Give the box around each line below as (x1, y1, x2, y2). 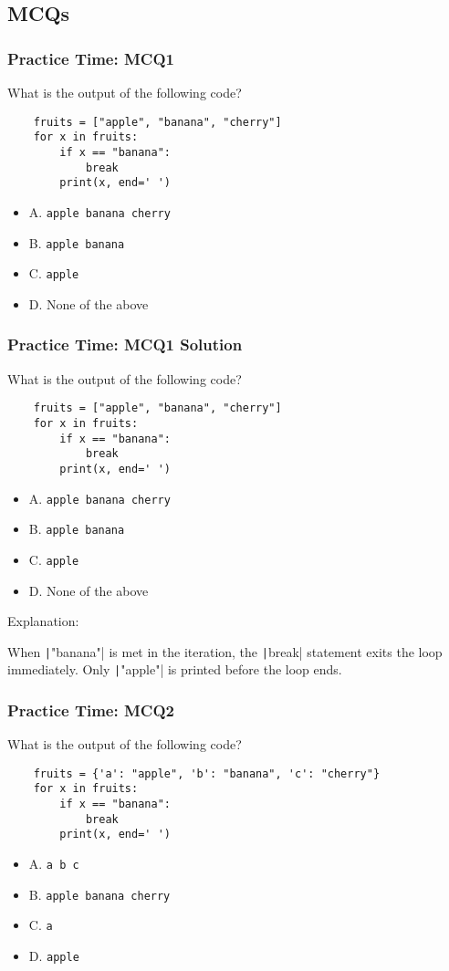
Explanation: (7, 611, 79, 631)
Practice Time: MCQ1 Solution (7, 333, 243, 356)
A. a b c (28, 854, 79, 873)
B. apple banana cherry (28, 884, 171, 903)
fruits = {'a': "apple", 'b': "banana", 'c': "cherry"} (33, 767, 381, 780)
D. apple (28, 946, 79, 966)
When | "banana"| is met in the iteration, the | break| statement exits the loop (7, 642, 443, 661)
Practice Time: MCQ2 (7, 698, 174, 721)
